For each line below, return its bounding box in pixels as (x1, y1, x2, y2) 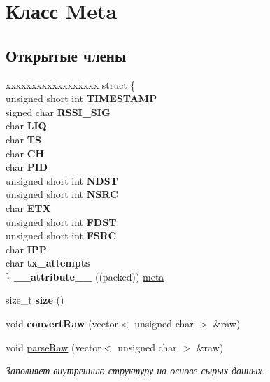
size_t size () (6, 292, 64, 307)
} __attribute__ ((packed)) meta (6, 269, 164, 283)
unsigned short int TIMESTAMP (6, 91, 157, 106)
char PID (6, 160, 48, 174)
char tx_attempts (6, 255, 90, 270)
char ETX (6, 200, 51, 215)
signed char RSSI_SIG (6, 104, 111, 119)
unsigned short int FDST (6, 214, 117, 229)
